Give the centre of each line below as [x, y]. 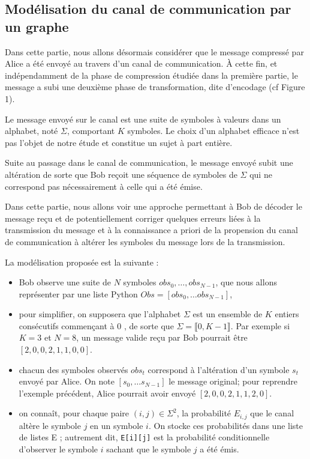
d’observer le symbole [58, 449]
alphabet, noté [31, 131]
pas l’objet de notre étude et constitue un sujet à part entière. [119, 142]
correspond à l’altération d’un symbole [219, 369]
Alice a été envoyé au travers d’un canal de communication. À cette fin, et [141, 63]
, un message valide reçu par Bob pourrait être [162, 337]
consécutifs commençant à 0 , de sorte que [96, 325]
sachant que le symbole [149, 449]
